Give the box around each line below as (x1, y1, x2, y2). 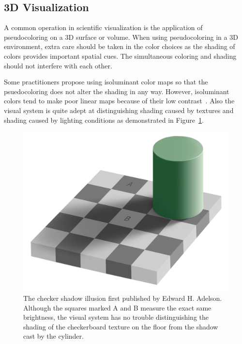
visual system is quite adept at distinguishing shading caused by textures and (4, 105, 234, 115)
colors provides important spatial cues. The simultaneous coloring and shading (4, 50, 237, 61)
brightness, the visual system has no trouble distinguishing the (23, 312, 209, 322)
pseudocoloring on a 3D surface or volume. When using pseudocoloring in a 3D (4, 32, 238, 42)
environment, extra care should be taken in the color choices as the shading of (4, 41, 235, 51)
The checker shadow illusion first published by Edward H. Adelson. (23, 293, 222, 303)
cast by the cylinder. (23, 331, 84, 341)
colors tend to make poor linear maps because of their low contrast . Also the (4, 96, 235, 106)
